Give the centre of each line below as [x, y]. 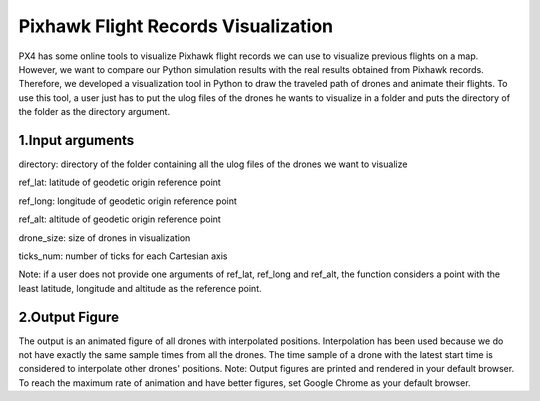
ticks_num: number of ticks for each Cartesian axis [123, 256]
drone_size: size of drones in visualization [104, 237]
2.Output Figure [69, 316]
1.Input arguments [76, 140]
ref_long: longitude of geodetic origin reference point [127, 201]
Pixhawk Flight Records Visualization [176, 26]
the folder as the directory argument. [94, 112]
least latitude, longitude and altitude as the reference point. [140, 288]
